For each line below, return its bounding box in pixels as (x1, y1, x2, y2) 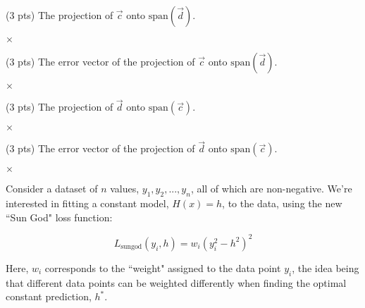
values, (110, 181, 140, 196)
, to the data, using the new (222, 196, 342, 211)
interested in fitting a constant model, (6, 196, 169, 211)
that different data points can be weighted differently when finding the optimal (6, 275, 347, 290)
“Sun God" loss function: (6, 209, 113, 224)
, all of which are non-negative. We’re (190, 181, 352, 196)
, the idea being (292, 260, 359, 275)
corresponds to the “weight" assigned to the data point (44, 260, 281, 275)
